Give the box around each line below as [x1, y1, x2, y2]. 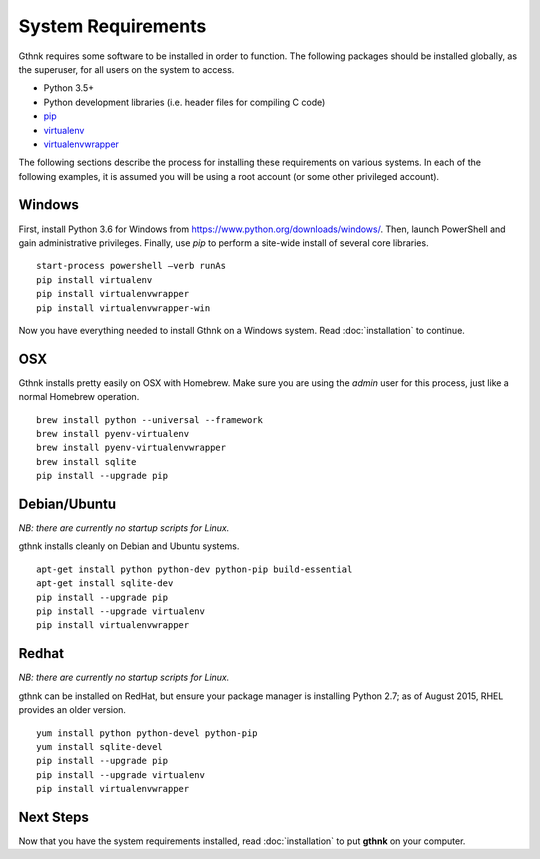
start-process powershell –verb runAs [36, 260, 227, 272]
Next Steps [18, 808, 89, 825]
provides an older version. [18, 704, 127, 716]
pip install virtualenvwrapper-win [36, 302, 211, 314]
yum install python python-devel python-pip [36, 727, 259, 739]
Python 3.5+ [43, 82, 95, 94]
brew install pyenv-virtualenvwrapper [36, 442, 227, 454]
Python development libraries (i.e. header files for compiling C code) [43, 96, 326, 108]
